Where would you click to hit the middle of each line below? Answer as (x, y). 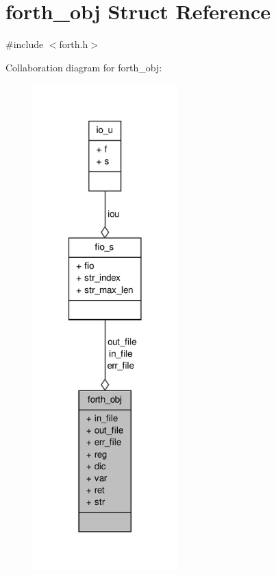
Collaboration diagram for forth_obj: (84, 67)
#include (25, 44)
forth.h (74, 44)
